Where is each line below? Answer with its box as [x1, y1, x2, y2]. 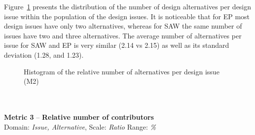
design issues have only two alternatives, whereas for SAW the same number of [4, 21, 242, 31]
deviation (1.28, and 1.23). [4, 49, 84, 60]
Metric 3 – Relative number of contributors [4, 111, 154, 122]
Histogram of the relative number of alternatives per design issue [24, 66, 219, 76]
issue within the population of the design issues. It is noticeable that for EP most [4, 11, 250, 21]
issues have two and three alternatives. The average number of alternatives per [4, 30, 242, 40]
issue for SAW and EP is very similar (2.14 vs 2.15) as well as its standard [4, 40, 229, 50]
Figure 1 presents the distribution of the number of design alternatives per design [4, 1, 252, 11]
